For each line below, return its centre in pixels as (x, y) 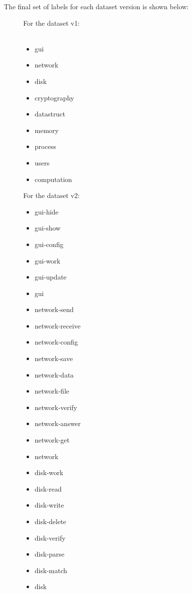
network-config (56, 342)
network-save (54, 358)
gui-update (51, 277)
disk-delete (50, 521)
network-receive (58, 325)
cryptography (54, 97)
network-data (54, 374)
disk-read (48, 488)
